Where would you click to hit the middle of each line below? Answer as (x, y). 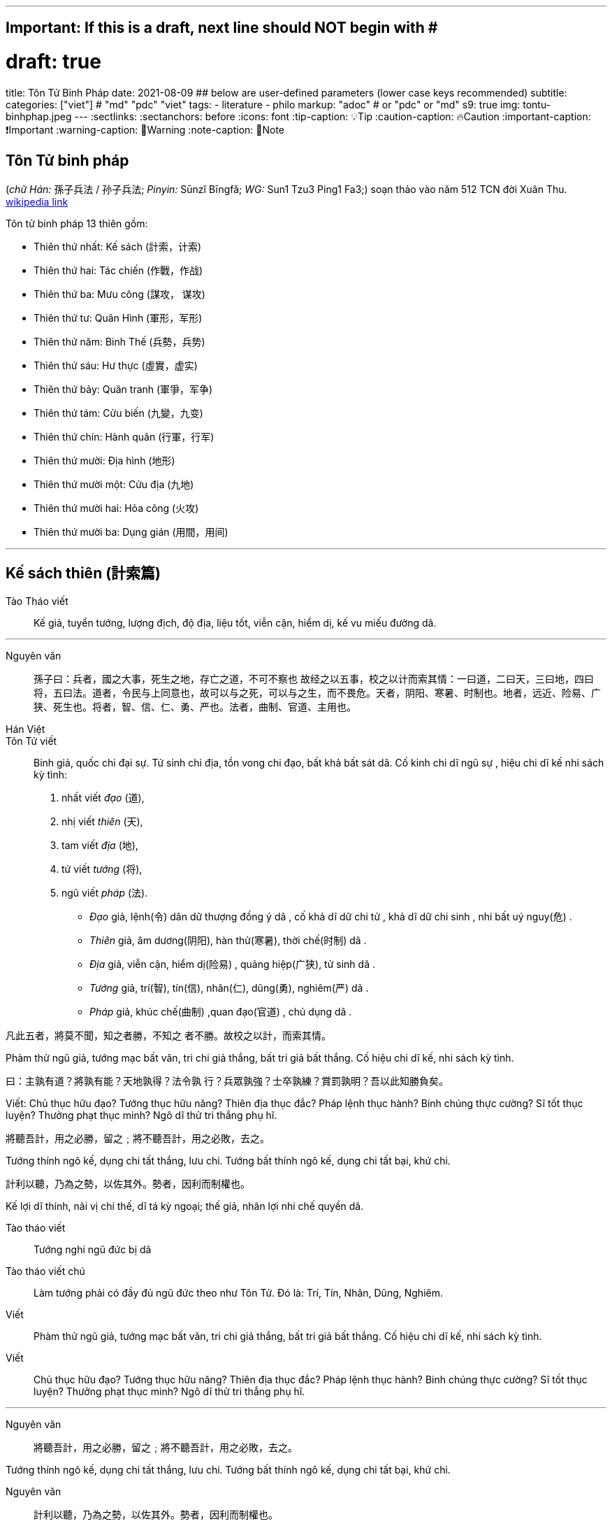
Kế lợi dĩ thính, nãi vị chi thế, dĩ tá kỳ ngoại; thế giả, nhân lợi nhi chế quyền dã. (185, 1206)
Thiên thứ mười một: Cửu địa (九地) (114, 484)
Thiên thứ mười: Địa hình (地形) (104, 460)
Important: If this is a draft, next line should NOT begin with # (222, 28)
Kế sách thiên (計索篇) (83, 573)
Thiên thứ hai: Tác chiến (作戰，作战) (118, 270)
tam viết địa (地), (100, 845)
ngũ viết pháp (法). (105, 892)
